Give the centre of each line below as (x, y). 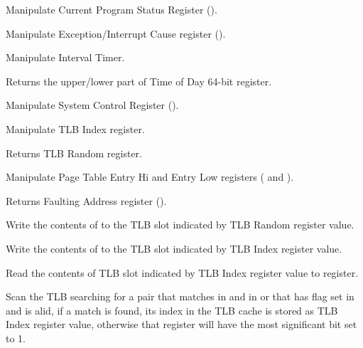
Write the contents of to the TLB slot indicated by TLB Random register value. (180, 225)
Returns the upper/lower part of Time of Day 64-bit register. (139, 81)
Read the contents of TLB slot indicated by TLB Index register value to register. (182, 272)
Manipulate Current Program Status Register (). (112, 9)
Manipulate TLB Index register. (75, 128)
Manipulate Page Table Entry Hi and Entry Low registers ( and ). (150, 177)
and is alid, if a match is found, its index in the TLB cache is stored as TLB (172, 310)
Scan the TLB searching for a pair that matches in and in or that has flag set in (180, 296)
